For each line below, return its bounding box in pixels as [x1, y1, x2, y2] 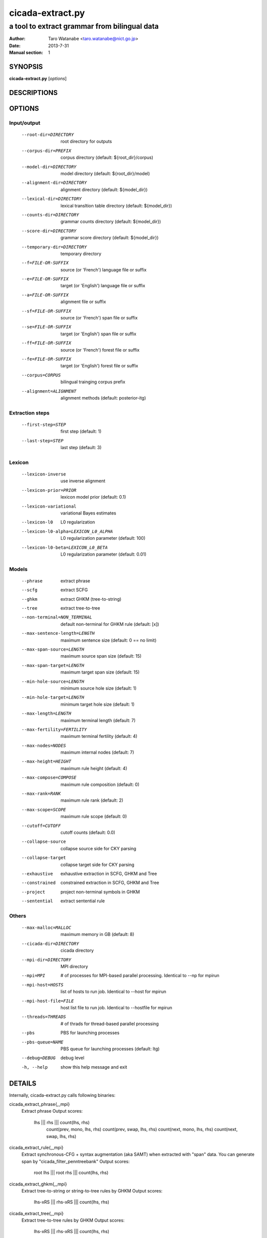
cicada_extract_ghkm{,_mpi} [9, 1181, 67, 1187]
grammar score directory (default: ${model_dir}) [60, 235, 159, 241]
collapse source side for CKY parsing [60, 845, 136, 851]
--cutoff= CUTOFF [21, 823, 61, 828]
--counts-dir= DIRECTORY [21, 212, 79, 217]
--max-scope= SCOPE [21, 807, 66, 812]
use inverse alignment [60, 478, 106, 484]
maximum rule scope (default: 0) [60, 814, 127, 820]
